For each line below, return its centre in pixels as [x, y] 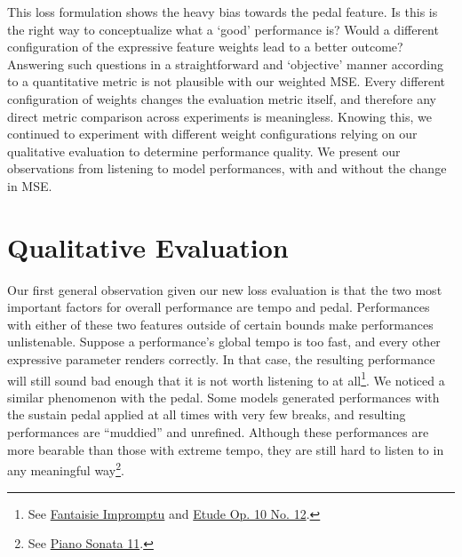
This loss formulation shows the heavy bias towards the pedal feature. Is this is [223, 12]
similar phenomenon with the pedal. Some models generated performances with [223, 397]
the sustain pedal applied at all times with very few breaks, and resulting [207, 414]
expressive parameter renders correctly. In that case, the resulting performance [221, 359]
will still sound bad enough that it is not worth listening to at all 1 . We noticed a [226, 378]
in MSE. [30, 185]
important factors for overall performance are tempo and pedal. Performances [219, 307]
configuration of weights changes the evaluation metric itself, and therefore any [222, 98]
